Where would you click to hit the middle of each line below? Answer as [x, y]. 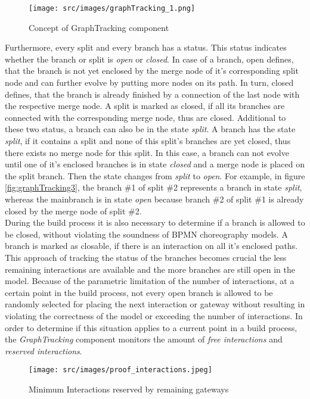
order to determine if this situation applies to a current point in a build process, [151, 327]
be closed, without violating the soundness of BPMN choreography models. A [146, 234]
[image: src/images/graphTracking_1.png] [112, 8]
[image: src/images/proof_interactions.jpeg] [120, 370]
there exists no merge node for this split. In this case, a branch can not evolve [147, 152]
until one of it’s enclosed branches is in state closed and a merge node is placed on [155, 164]
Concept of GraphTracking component [99, 27]
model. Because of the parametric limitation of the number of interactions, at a [150, 281]
